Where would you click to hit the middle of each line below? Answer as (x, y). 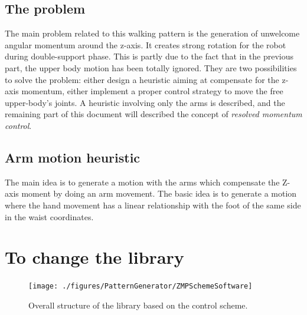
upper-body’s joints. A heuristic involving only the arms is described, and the (145, 102)
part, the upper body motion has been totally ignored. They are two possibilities (151, 67)
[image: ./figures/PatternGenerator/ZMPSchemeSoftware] (141, 286)
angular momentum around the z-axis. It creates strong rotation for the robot (146, 44)
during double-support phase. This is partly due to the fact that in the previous (149, 56)
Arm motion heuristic (73, 157)
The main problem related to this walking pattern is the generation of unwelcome (152, 33)
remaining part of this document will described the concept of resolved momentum (153, 114)
